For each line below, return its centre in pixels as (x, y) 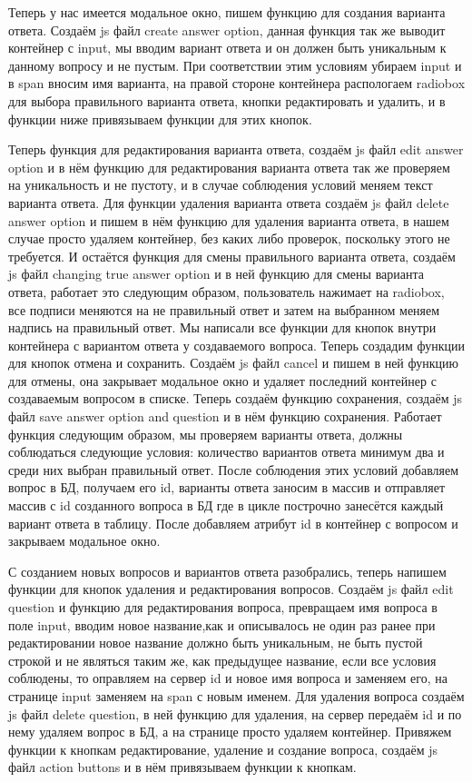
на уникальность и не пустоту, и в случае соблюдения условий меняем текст (221, 185)
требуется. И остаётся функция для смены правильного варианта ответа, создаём (232, 256)
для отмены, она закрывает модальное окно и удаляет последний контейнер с (222, 380)
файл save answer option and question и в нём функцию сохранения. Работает (225, 416)
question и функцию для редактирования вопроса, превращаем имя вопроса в (223, 607)
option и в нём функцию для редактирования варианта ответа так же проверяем (229, 167)
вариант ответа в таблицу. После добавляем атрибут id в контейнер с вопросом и (233, 523)
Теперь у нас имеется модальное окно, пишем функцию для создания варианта (227, 12)
